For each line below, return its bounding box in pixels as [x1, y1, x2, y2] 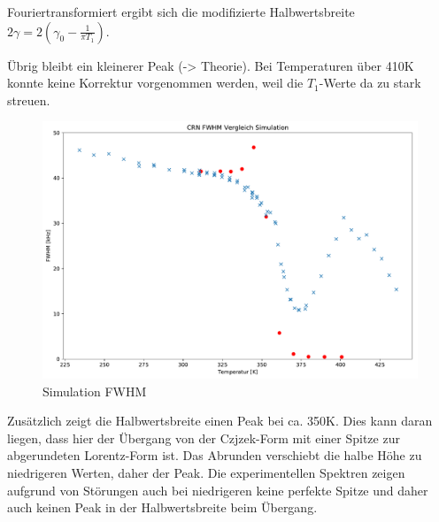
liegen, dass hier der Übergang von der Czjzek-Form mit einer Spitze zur [7, 428, 400, 447]
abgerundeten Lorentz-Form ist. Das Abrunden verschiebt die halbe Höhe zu [7, 446, 422, 464]
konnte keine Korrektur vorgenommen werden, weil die [7, 73, 304, 92]
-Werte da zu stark [319, 73, 421, 92]
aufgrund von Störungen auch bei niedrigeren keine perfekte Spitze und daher [7, 480, 428, 499]
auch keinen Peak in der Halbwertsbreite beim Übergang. [7, 498, 318, 517]
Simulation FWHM [42, 381, 147, 400]
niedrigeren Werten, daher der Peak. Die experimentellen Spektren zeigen [7, 464, 405, 482]
